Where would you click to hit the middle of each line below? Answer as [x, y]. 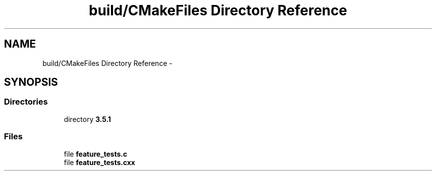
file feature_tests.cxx [100, 162]
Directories [26, 102]
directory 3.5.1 [87, 119]
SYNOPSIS [31, 82]
